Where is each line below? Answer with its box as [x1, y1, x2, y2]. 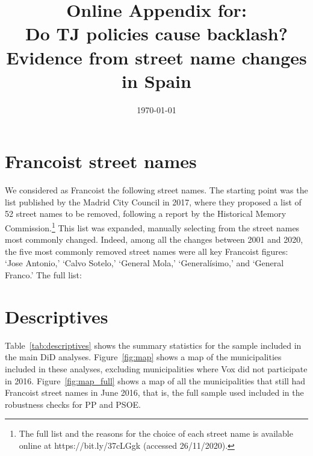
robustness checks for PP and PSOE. [5, 398, 141, 410]
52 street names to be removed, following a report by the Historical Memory [5, 207, 287, 220]
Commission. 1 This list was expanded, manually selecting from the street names [5, 220, 300, 234]
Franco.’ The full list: [5, 269, 82, 281]
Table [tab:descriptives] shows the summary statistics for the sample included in [5, 339, 302, 351]
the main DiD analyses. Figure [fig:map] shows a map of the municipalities [5, 351, 282, 363]
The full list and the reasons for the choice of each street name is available [19, 427, 293, 440]
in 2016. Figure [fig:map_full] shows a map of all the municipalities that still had [5, 374, 306, 387]
